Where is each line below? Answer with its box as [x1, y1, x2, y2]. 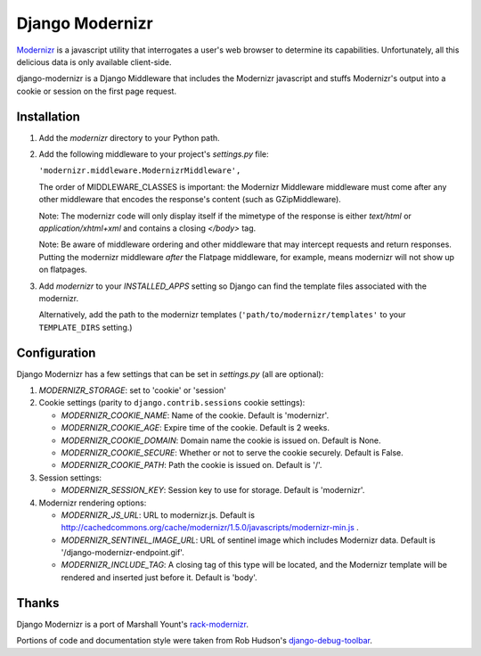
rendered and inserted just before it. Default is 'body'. [61, 571, 257, 583]
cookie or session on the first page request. [16, 86, 177, 96]
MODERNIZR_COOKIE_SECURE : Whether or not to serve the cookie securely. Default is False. [61, 447, 404, 458]
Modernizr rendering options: [38, 497, 147, 508]
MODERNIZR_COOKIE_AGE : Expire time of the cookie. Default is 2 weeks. [61, 422, 330, 433]
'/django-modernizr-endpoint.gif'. [61, 547, 184, 558]
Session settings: [38, 472, 102, 483]
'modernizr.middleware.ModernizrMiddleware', [38, 166, 241, 176]
